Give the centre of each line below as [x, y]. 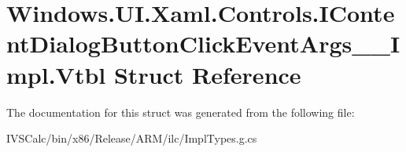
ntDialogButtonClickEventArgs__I [203, 43]
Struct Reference [207, 74]
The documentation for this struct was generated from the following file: [181, 112]
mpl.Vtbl [56, 74]
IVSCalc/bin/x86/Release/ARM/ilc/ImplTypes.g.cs [132, 138]
